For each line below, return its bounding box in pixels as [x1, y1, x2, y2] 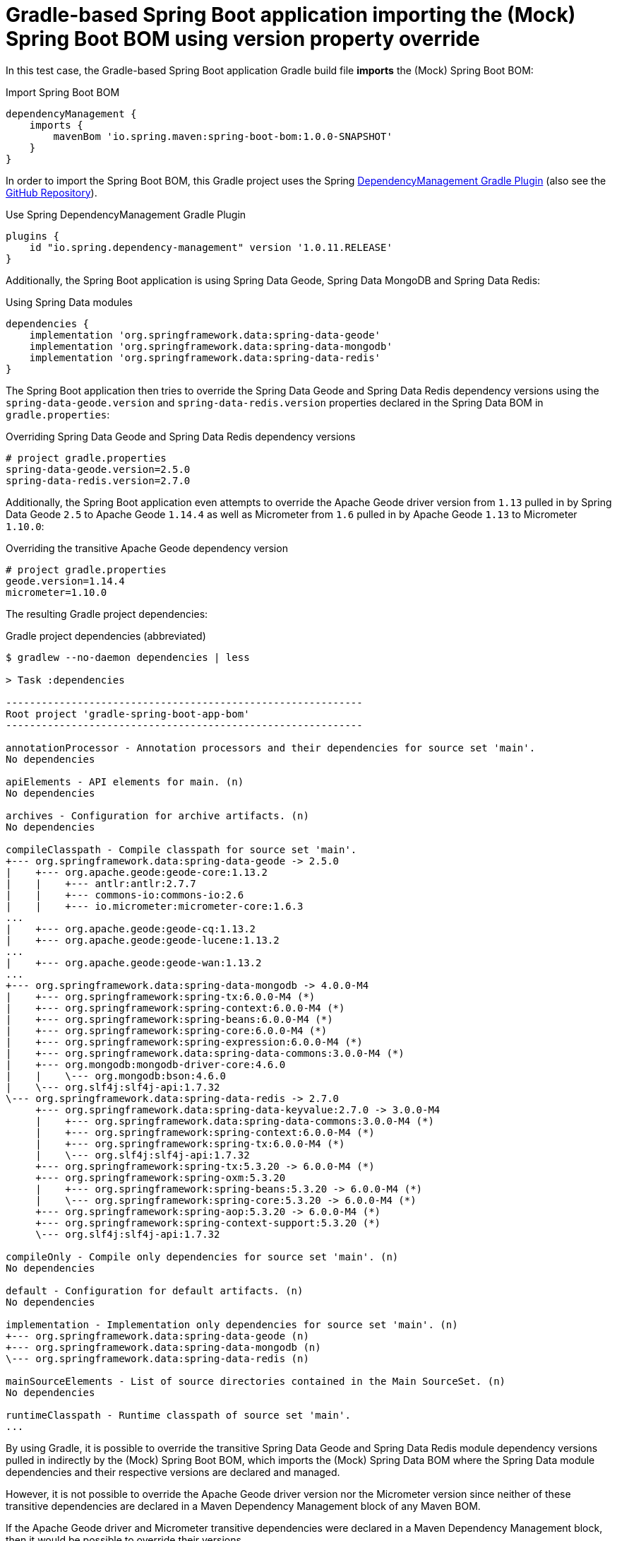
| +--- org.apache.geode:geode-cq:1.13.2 [6, 922, 256, 934]
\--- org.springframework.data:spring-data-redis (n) [6, 1352, 309, 1364]
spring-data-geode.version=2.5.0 [6, 463, 191, 475]
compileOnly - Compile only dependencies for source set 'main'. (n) [6, 1250, 399, 1262]
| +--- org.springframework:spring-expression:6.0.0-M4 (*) [6, 1036, 363, 1048]
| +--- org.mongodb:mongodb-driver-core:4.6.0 [6, 1058, 286, 1070]
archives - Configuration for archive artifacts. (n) [6, 809, 309, 821]
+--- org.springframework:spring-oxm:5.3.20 [35, 1171, 286, 1183]
